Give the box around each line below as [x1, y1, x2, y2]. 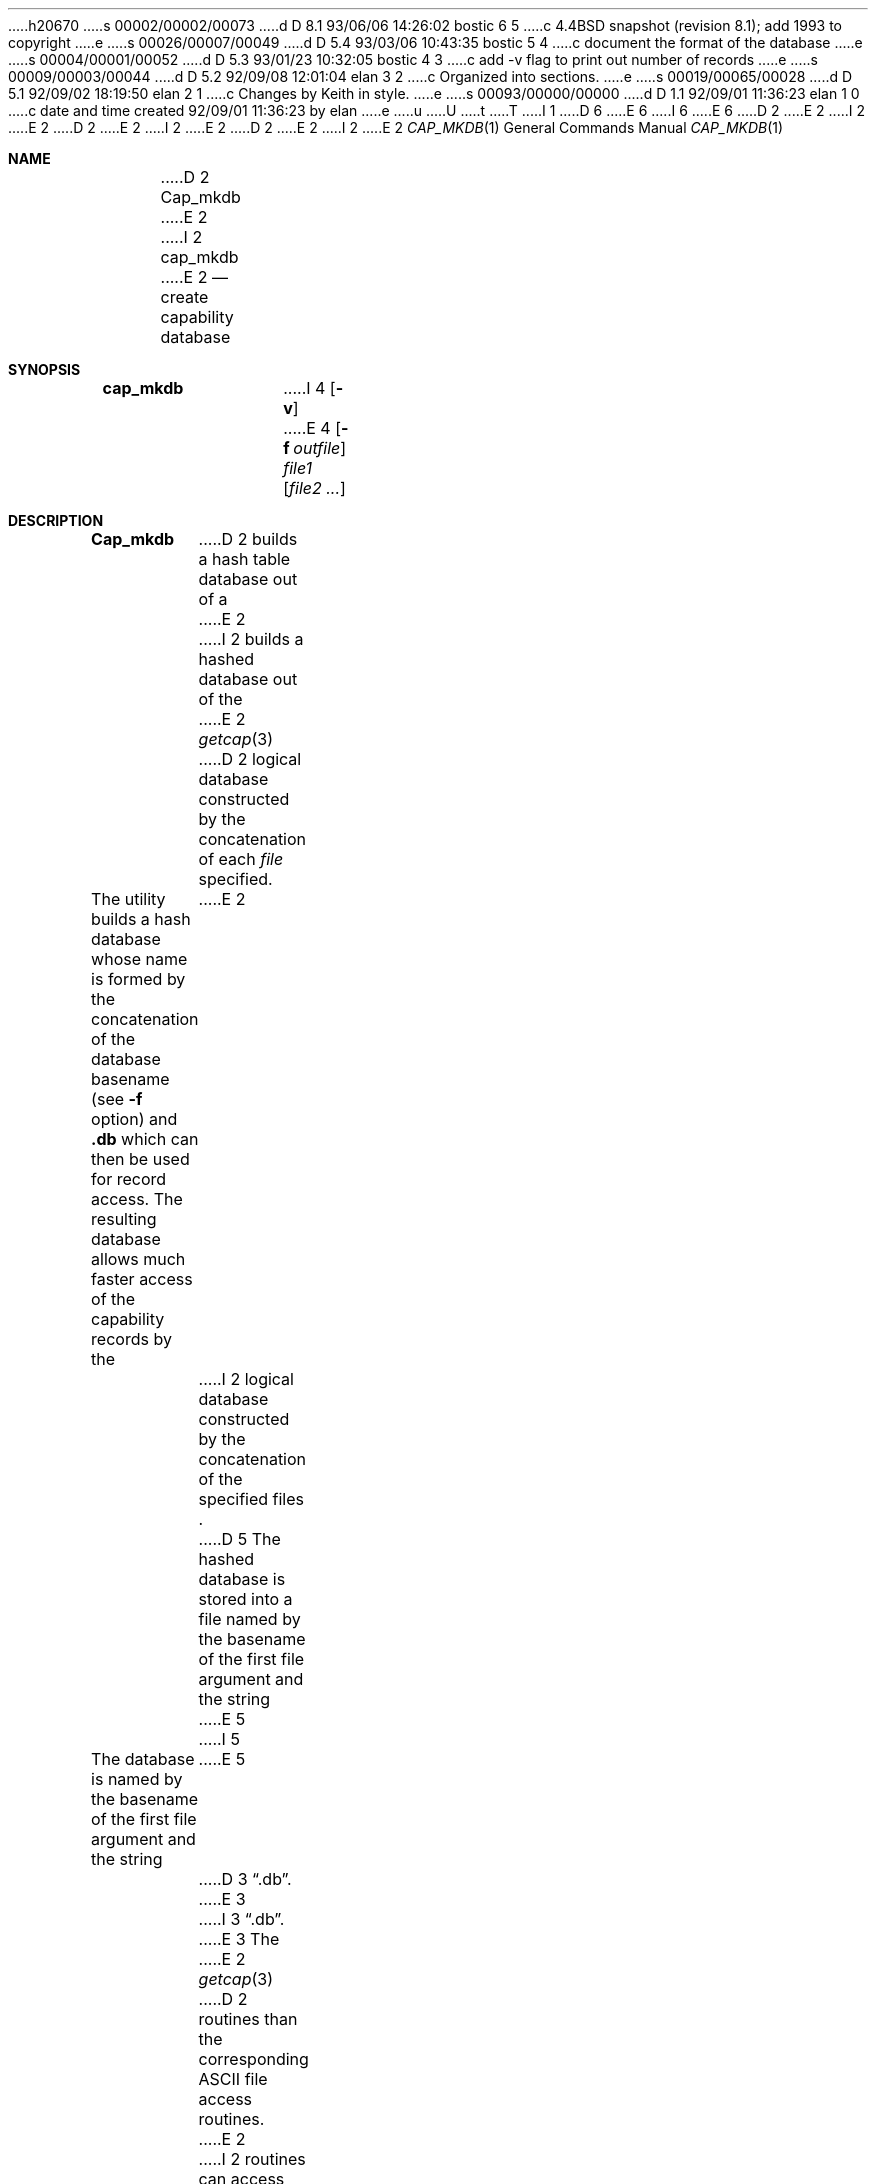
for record [91, 1169, 167, 1189]
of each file [198, 849, 284, 869]
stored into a [198, 1589, 293, 1609]
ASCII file [198, 2069, 268, 2089]
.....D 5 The [198, 1529, 281, 1549]
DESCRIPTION [8, 512, 104, 529]
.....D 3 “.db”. [198, 1869, 292, 1889]
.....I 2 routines [198, 2149, 306, 2169]
